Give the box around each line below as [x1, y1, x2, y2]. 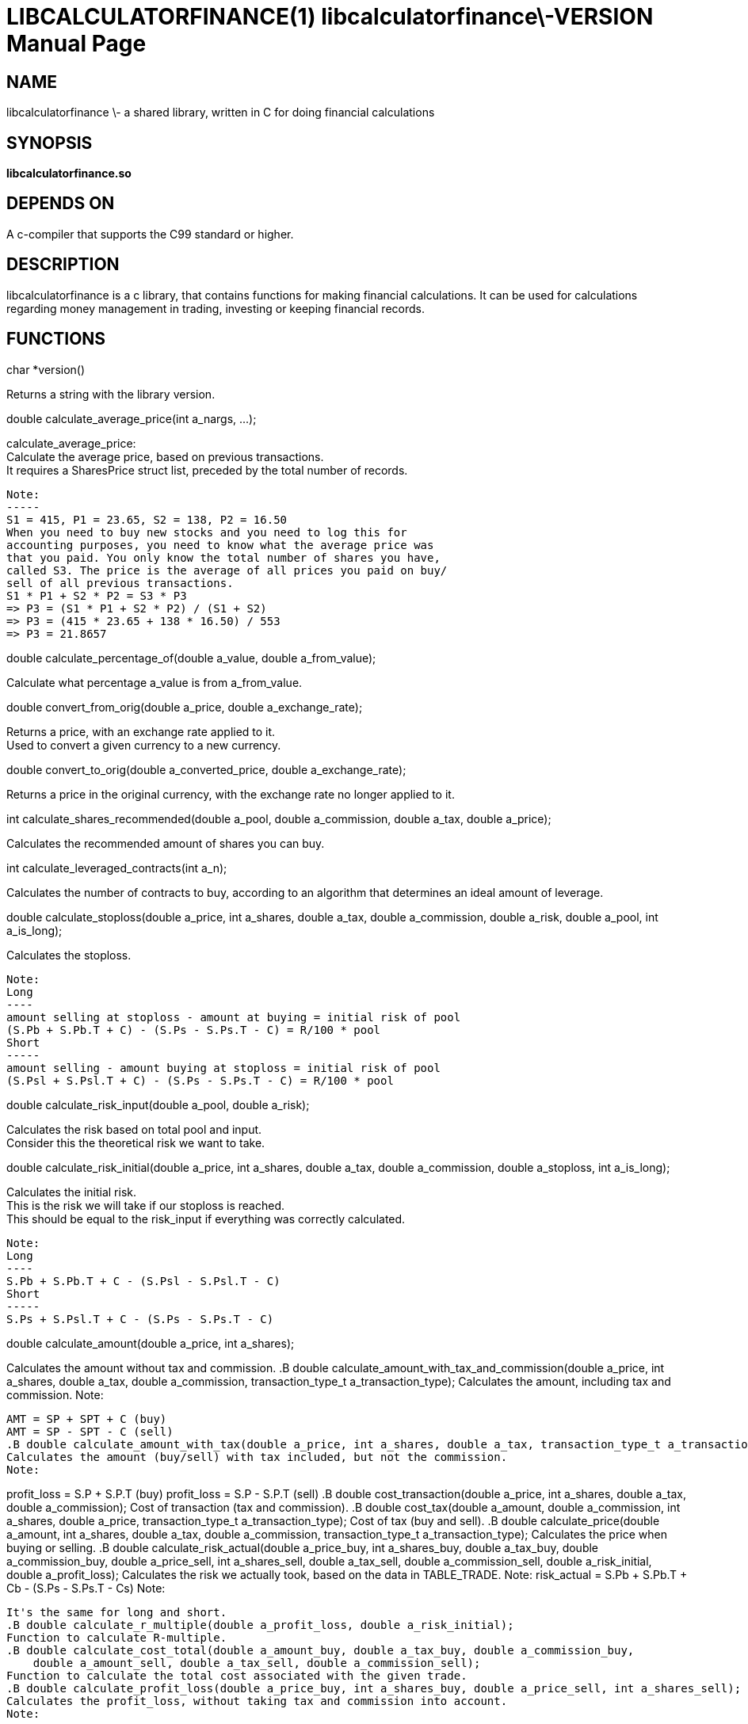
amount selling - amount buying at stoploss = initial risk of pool [6, 1061, 441, 1074]
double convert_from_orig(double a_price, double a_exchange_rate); [6, 700, 363, 714]
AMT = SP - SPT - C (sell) [6, 1425, 174, 1438]
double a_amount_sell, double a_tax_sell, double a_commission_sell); [32, 1656, 481, 1669]
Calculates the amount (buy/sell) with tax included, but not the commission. [6, 1450, 508, 1463]
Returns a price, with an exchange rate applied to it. [6, 724, 276, 738]
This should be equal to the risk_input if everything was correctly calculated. [6, 1211, 406, 1226]
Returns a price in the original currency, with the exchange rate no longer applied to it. [6, 787, 455, 801]
